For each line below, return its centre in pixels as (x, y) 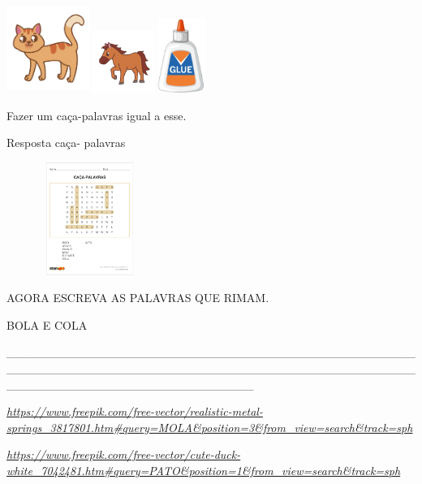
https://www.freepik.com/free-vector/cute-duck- (124, 454)
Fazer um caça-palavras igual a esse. (97, 115)
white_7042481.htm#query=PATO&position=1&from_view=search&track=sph (204, 471)
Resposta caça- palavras (66, 143)
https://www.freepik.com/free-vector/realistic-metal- (135, 411)
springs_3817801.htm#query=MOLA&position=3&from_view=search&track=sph (210, 427)
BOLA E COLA (47, 324)
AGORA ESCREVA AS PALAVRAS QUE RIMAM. (138, 298)
